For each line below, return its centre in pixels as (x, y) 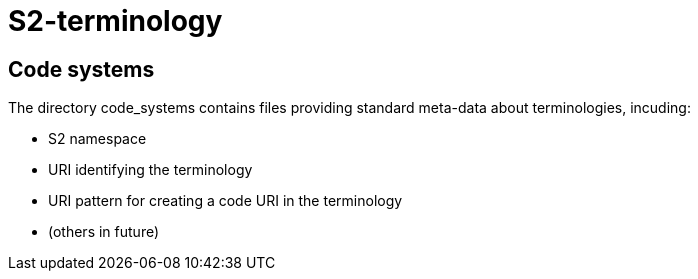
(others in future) (104, 232)
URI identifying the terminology (150, 170)
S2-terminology (115, 21)
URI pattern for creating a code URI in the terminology (225, 201)
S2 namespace (97, 139)
